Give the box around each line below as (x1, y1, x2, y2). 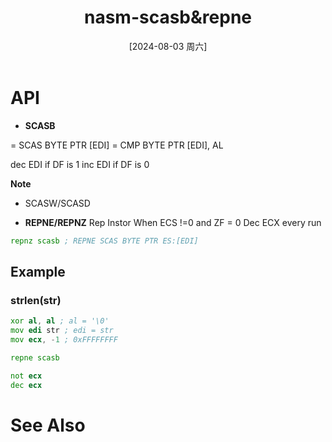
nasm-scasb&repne (83, 6, 252, 29)
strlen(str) (10, 293, 62, 307)
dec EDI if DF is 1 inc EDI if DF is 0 (10, 158, 150, 170)
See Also (10, 414, 86, 436)
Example (10, 263, 66, 280)
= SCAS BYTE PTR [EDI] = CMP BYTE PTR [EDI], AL (10, 139, 224, 151)
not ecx (10, 371, 43, 381)
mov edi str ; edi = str (10, 326, 114, 336)
